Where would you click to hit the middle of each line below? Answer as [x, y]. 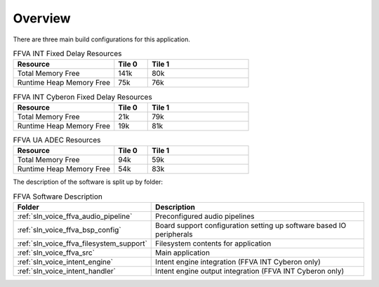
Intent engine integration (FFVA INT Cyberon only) [238, 262]
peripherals [174, 234]
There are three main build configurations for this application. [102, 39]
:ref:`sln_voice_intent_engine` [65, 262]
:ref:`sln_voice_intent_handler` [66, 271]
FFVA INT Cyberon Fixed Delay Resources [82, 97]
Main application [183, 253]
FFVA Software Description [58, 196]
